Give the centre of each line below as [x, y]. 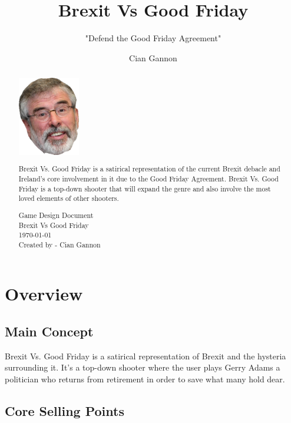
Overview [44, 294]
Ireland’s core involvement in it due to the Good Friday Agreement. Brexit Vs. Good [148, 178]
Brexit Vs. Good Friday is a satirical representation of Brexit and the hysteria [145, 356]
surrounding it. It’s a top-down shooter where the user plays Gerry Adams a [143, 367]
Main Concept [49, 331]
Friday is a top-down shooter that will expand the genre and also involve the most [145, 188]
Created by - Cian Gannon [59, 244]
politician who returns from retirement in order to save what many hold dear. [145, 379]
